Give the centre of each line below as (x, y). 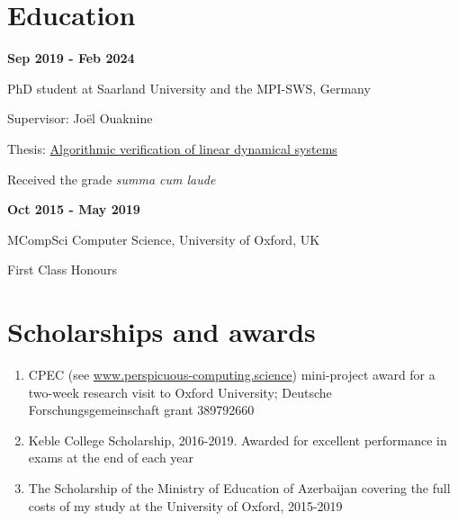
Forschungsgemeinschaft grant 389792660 (141, 410)
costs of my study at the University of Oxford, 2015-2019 (185, 505)
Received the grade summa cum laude (112, 179)
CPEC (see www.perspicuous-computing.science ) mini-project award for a (232, 374)
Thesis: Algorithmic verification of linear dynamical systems (172, 148)
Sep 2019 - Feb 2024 (71, 58)
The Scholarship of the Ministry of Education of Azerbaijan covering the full (239, 487)
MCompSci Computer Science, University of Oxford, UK (164, 239)
